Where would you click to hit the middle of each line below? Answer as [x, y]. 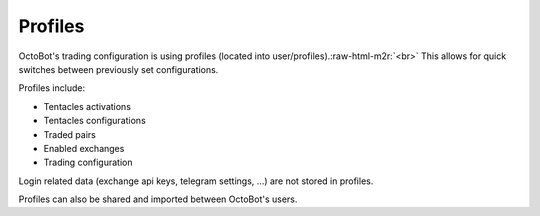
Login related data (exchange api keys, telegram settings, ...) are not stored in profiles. [196, 181]
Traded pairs [70, 134]
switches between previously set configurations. [118, 69]
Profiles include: [51, 88]
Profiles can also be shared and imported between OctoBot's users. [158, 199]
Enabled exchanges [84, 148]
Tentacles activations [87, 106]
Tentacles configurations [95, 121]
